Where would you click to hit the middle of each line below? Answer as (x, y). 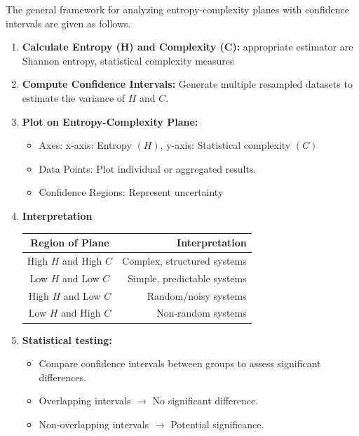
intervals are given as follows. (68, 23)
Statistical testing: (67, 339)
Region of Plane (70, 243)
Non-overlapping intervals (94, 424)
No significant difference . (205, 401)
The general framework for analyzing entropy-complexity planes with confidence (177, 9)
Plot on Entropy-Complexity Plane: (110, 121)
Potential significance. (217, 424)
